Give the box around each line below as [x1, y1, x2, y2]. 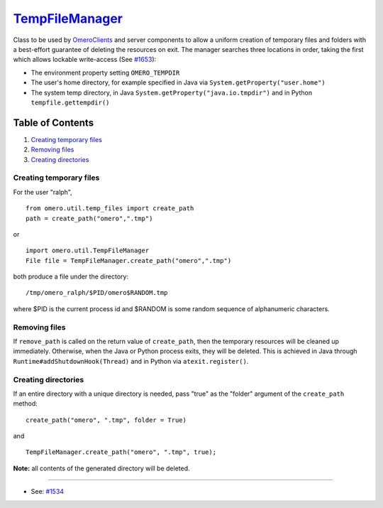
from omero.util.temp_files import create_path [26, 205, 194, 212]
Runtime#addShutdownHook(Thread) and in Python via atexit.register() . [13, 357, 249, 365]
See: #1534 [30, 487, 64, 496]
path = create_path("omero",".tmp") [26, 214, 153, 222]
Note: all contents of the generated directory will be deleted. [13, 464, 191, 472]
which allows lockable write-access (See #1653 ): [13, 55, 157, 64]
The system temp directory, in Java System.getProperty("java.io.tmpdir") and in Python [30, 88, 312, 97]
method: [13, 399, 38, 408]
